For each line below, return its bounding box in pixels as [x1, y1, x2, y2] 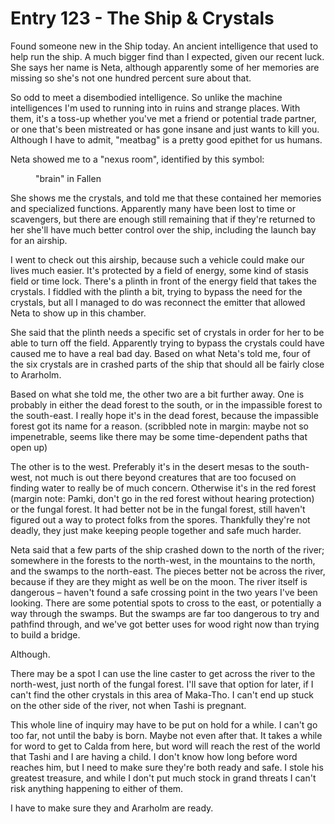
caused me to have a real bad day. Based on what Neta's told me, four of [10, 347, 311, 359]
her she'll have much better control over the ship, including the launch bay [10, 223, 317, 236]
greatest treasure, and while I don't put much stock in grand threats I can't [10, 772, 317, 784]
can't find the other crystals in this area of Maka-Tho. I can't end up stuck [10, 688, 315, 701]
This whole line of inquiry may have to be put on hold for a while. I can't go [10, 718, 318, 731]
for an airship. [10, 234, 68, 246]
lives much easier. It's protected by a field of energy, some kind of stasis [10, 264, 309, 276]
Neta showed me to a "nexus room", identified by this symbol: [10, 153, 265, 165]
